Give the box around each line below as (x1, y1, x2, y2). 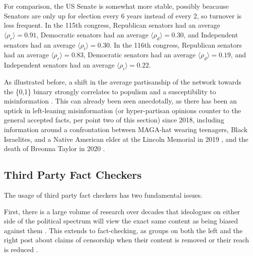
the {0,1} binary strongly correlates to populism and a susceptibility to (4, 86, 216, 96)
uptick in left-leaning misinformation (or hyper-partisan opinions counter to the (4, 105, 241, 115)
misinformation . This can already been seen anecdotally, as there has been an (4, 96, 237, 106)
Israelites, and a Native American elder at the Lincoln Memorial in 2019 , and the (4, 134, 249, 144)
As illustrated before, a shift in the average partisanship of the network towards (4, 76, 241, 86)
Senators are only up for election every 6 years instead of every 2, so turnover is (4, 10, 242, 20)
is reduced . (4, 244, 38, 254)
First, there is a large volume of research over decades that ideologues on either (4, 206, 240, 216)
